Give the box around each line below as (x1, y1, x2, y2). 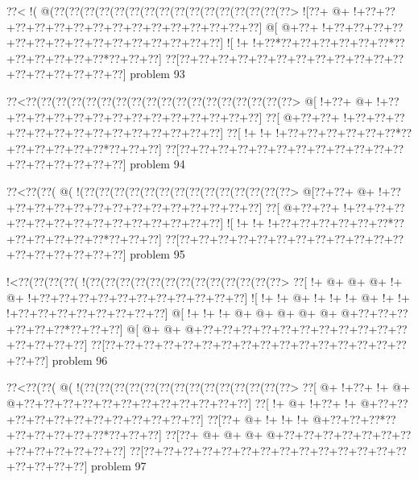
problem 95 (130, 246, 185, 263)
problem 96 (52, 351, 108, 368)
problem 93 (130, 65, 185, 82)
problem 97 (90, 457, 147, 474)
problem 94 (130, 155, 185, 172)
